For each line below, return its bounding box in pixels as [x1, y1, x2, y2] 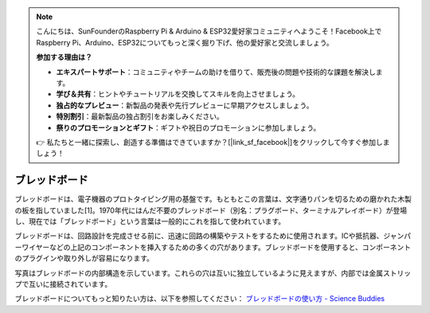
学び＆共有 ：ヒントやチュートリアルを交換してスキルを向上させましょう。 [56, 89, 300, 99]
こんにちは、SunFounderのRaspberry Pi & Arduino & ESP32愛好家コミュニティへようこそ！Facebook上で [36, 26, 382, 36]
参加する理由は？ [36, 53, 92, 62]
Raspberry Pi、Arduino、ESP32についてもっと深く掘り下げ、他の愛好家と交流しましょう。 [36, 37, 334, 47]
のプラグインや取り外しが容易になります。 [14, 253, 154, 263]
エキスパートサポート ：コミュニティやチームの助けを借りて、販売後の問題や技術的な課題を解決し [56, 67, 376, 76]
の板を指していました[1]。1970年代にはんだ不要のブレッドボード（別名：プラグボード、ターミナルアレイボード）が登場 [14, 205, 408, 215]
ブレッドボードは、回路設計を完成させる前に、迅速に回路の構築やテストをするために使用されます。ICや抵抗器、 [14, 231, 384, 241]
